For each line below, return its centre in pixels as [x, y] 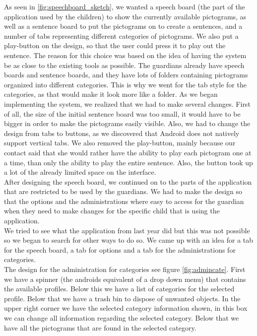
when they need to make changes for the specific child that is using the [112, 211]
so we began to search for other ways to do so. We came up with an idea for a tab [129, 240]
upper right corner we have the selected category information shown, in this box [126, 308]
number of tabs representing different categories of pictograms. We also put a [121, 35]
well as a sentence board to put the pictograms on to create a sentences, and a [123, 26]
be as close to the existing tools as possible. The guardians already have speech [124, 65]
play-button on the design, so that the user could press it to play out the [115, 45]
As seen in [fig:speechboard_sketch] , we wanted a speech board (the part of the [125, 6]
